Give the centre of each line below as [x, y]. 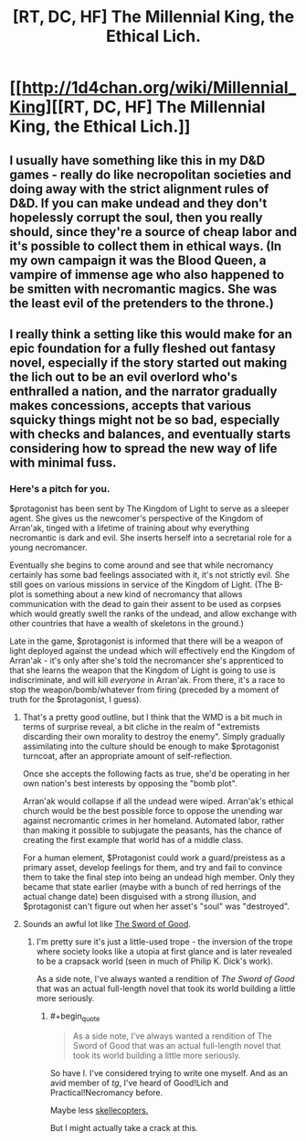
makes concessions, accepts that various [130, 406]
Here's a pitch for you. [60, 488]
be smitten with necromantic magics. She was [143, 288]
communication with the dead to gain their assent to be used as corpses [145, 604]
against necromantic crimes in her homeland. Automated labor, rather [153, 821]
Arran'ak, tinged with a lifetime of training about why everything [129, 528]
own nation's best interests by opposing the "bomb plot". [130, 784]
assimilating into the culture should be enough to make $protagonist [151, 746]
